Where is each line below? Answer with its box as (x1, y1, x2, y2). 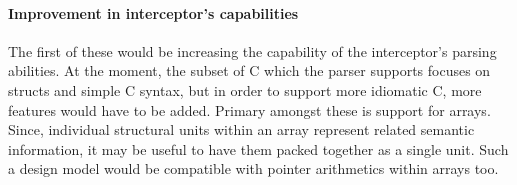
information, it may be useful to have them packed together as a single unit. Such (8, 138, 509, 159)
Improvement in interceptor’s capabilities (8, 2, 299, 23)
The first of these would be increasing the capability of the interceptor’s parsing (8, 40, 497, 61)
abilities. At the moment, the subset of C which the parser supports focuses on (8, 60, 491, 81)
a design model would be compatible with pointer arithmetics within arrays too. (8, 158, 499, 179)
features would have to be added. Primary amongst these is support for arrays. (8, 99, 491, 120)
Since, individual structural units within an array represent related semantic (8, 119, 475, 140)
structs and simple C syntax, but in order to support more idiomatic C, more (8, 79, 482, 100)
